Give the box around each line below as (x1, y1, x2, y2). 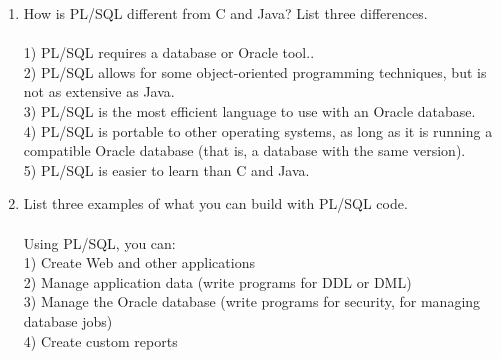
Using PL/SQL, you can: (23, 232, 176, 253)
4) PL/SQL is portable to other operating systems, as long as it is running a (23, 120, 493, 141)
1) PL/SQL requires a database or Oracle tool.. (23, 42, 315, 63)
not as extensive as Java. (23, 81, 175, 102)
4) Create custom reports (23, 330, 178, 351)
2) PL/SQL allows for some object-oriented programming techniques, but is (23, 61, 487, 82)
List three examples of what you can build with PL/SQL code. (23, 193, 408, 214)
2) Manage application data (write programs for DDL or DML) (23, 271, 412, 292)
